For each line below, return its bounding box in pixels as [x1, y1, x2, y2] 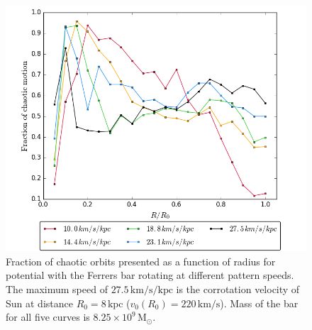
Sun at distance [6, 295, 73, 310]
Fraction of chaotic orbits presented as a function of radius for [6, 253, 276, 268]
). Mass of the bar [220, 295, 299, 310]
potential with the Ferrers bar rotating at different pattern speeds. [6, 268, 294, 282]
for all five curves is [6, 309, 90, 324]
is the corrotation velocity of [176, 282, 300, 296]
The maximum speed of [6, 282, 108, 296]
